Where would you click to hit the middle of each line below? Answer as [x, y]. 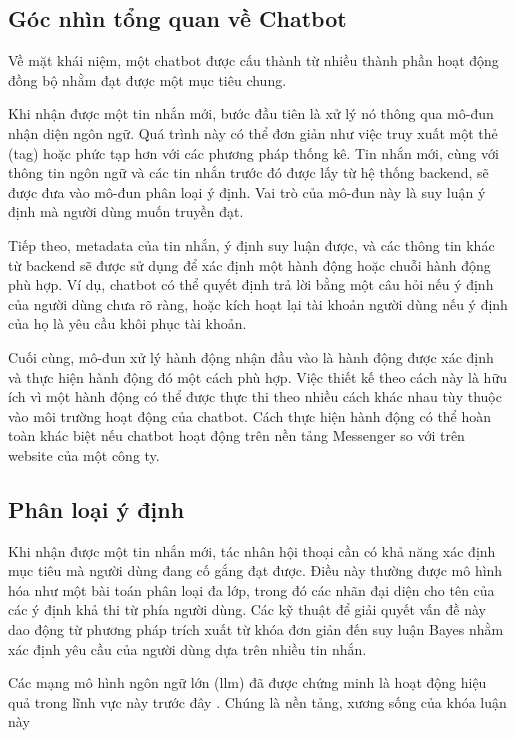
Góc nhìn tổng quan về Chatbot [177, 18]
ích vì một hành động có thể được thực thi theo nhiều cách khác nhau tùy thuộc [255, 396]
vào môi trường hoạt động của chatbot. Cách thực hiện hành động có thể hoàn [250, 415]
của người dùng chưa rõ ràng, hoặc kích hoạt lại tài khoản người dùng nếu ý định [258, 303]
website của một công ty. [84, 454]
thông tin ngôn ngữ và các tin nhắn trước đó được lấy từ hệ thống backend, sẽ [248, 172]
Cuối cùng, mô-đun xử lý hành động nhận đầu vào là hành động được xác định [251, 356]
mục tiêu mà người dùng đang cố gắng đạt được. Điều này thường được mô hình [255, 570]
